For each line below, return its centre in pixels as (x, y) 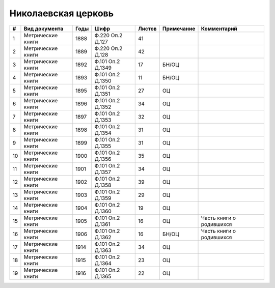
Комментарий (219, 28)
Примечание (179, 28)
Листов (147, 28)
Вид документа (44, 28)
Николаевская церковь (62, 13)
